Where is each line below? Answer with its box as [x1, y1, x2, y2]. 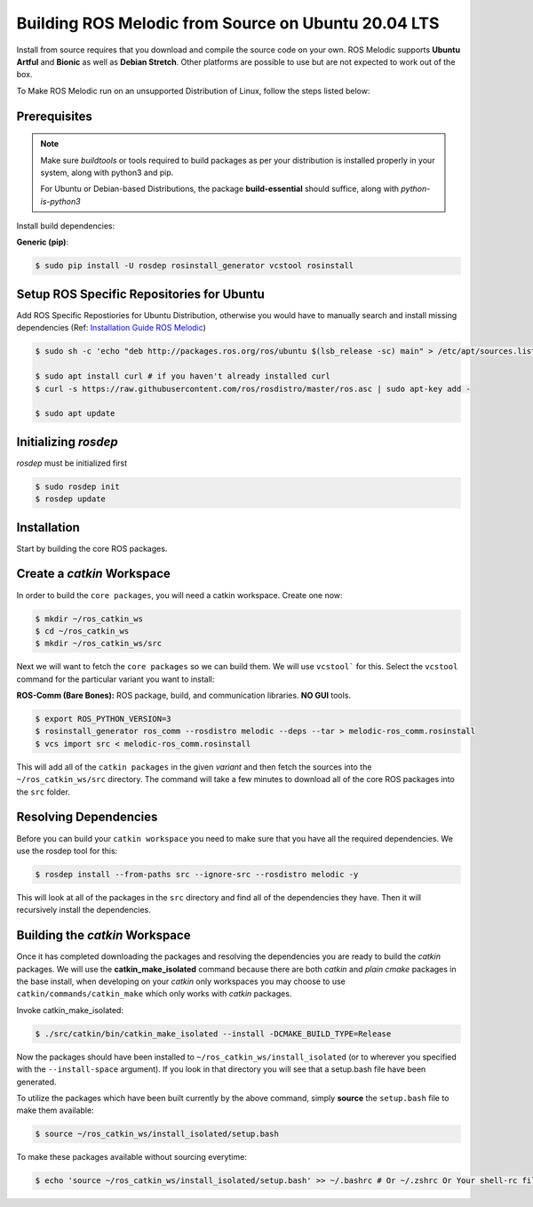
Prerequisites [16, 108, 92, 124]
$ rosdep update [35, 494, 107, 504]
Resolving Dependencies [16, 810, 158, 825]
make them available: [16, 1105, 94, 1115]
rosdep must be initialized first [16, 458, 128, 468]
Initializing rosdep [16, 434, 119, 449]
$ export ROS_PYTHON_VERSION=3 [35, 714, 172, 724]
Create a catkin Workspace [16, 566, 171, 581]
